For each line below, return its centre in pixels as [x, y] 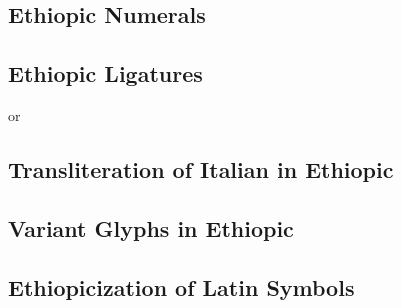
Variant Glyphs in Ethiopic [151, 227]
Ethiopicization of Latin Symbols [181, 286]
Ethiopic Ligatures [105, 73]
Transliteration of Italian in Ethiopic [201, 168]
